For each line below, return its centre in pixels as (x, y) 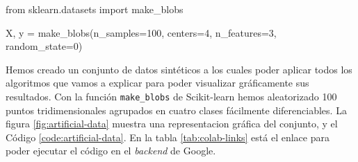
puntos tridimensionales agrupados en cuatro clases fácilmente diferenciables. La (176, 110)
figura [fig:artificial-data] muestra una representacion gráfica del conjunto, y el (172, 124)
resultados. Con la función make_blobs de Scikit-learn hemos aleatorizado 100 (171, 96)
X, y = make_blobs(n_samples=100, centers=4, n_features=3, (141, 32)
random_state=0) (44, 46)
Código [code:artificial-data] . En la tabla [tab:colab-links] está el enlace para (168, 137)
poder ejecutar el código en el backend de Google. (111, 151)
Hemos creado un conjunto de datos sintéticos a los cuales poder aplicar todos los (179, 69)
